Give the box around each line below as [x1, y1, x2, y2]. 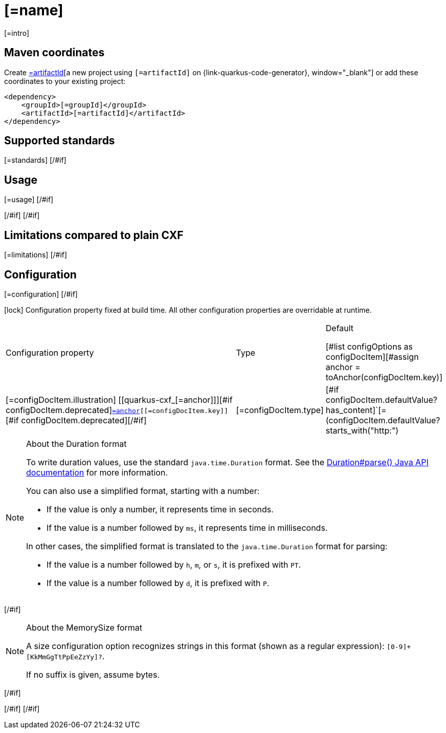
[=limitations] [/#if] [4, 250, 68, 260]
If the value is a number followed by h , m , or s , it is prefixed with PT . [47, 559, 301, 570]
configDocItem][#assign [325, 351, 419, 362]
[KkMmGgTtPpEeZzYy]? [26, 653, 102, 661]
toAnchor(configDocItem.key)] [325, 372, 443, 382]
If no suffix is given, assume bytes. [26, 669, 160, 680]
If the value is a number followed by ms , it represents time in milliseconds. [47, 522, 328, 533]
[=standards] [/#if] [4, 156, 66, 165]
